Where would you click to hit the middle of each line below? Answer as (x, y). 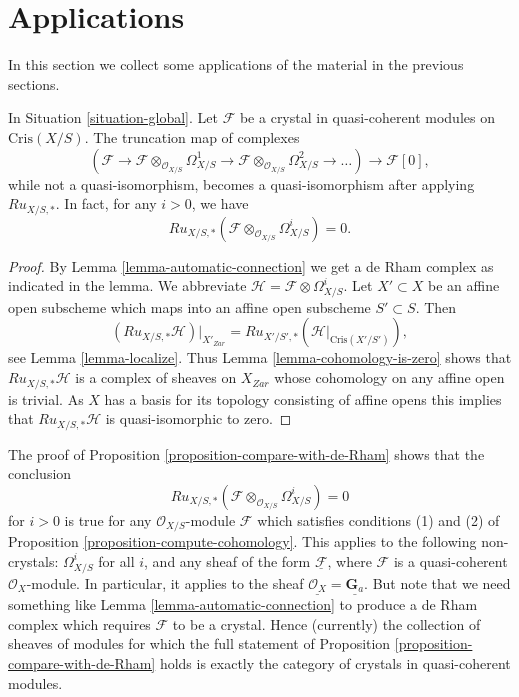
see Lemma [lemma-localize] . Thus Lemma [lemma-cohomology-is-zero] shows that (260, 357)
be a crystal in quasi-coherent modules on (367, 117)
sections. (34, 83)
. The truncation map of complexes (192, 136)
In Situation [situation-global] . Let (113, 117)
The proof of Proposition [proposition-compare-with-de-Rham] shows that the (246, 453)
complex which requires (79, 623)
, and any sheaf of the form (227, 560)
